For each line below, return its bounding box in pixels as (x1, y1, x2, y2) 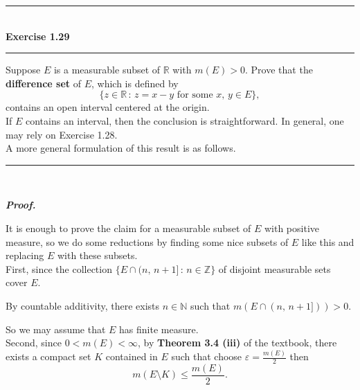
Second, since (6, 335, 62, 350)
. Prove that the (245, 62, 313, 77)
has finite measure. (119, 321, 199, 336)
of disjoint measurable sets (218, 261, 331, 276)
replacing (6, 248, 44, 263)
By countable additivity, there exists (6, 298, 160, 312)
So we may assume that (6, 321, 106, 336)
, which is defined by (91, 76, 179, 90)
